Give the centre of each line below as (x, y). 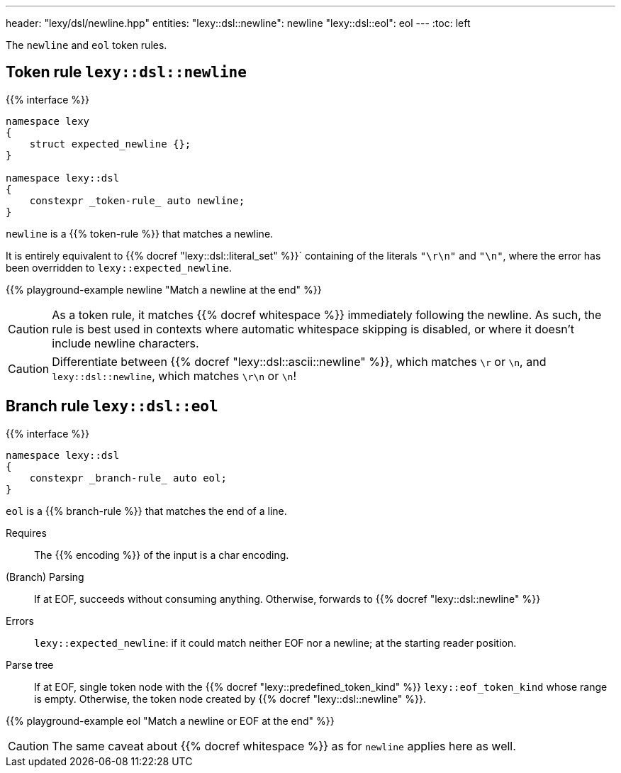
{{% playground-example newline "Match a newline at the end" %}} (164, 289)
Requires (26, 533)
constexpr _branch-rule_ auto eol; (128, 478)
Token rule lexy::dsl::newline (126, 72)
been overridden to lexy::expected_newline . (119, 267)
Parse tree (30, 664)
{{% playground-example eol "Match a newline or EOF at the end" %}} (170, 721)
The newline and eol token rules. (86, 45)
